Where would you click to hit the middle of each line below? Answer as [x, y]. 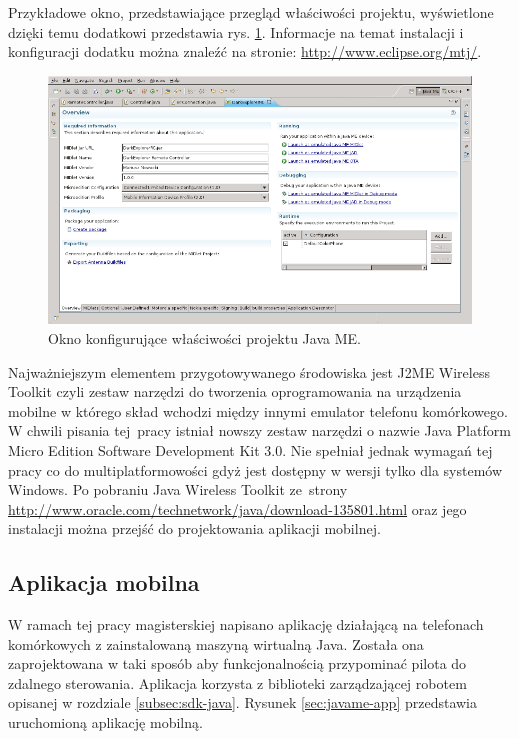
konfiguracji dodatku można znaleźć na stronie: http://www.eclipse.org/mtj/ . [245, 51]
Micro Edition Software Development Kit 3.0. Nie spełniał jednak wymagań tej [250, 449]
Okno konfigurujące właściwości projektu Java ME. [204, 337]
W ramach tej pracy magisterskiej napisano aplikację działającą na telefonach [246, 624]
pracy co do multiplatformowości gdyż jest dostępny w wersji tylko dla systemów [255, 469]
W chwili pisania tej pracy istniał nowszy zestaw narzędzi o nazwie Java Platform [259, 430]
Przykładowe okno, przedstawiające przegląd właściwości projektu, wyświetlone [251, 12]
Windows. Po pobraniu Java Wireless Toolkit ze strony [178, 489]
